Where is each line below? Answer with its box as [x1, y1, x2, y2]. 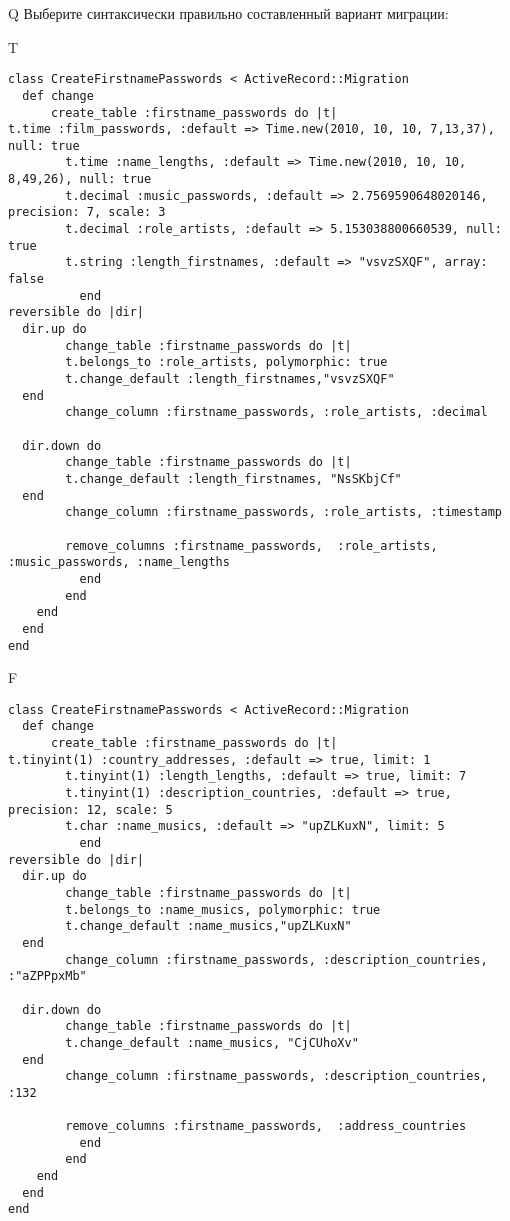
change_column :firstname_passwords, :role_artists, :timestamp [65, 505, 502, 520]
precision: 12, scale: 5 [8, 802, 173, 817]
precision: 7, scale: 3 [8, 205, 166, 220]
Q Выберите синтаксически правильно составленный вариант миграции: [8, 3, 449, 23]
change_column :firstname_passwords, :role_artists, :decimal [65, 405, 488, 420]
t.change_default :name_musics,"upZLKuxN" [65, 919, 352, 934]
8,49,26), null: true [8, 172, 152, 187]
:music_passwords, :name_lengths [8, 555, 230, 570]
